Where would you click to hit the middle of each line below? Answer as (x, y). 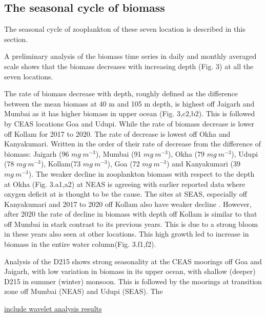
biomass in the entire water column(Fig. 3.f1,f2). (80, 244)
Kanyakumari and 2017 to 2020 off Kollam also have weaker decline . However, (128, 204)
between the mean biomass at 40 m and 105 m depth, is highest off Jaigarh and (129, 103)
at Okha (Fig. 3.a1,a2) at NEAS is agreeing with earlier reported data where (125, 184)
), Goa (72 (124, 164)
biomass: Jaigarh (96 (37, 153)
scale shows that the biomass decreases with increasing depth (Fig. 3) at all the (129, 66)
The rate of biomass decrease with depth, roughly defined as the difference (121, 93)
